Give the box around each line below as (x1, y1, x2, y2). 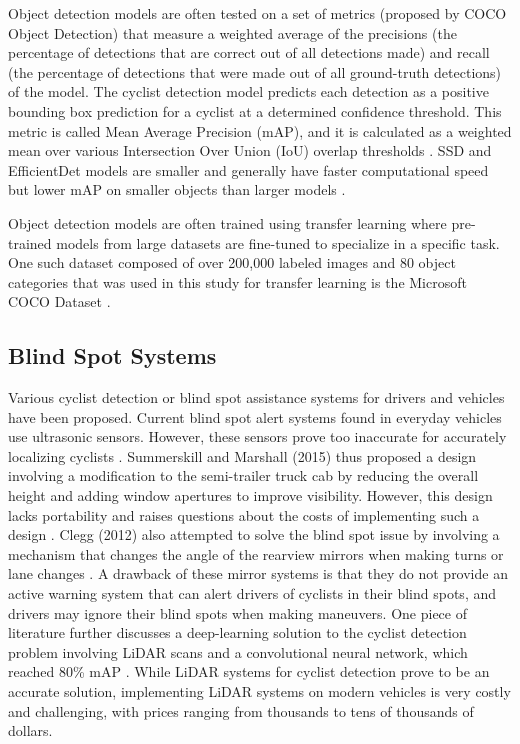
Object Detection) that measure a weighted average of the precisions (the (8, 22, 457, 43)
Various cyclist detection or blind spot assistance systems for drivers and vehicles (8, 387, 505, 408)
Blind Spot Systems (8, 340, 217, 371)
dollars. (8, 720, 53, 741)
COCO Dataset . (8, 291, 111, 312)
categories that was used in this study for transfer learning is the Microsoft (8, 271, 467, 292)
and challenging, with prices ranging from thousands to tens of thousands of (8, 700, 474, 721)
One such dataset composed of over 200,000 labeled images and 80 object (8, 252, 456, 273)
